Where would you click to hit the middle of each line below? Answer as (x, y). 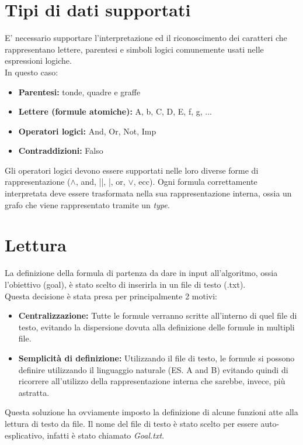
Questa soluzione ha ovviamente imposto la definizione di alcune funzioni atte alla (151, 412)
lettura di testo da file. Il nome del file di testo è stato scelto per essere (131, 423)
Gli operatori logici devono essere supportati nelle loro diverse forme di (132, 170)
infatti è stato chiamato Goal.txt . (106, 435)
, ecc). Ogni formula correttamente (195, 182)
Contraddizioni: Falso (61, 151)
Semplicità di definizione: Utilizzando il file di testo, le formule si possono (156, 358)
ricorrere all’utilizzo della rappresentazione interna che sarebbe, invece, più (152, 381)
